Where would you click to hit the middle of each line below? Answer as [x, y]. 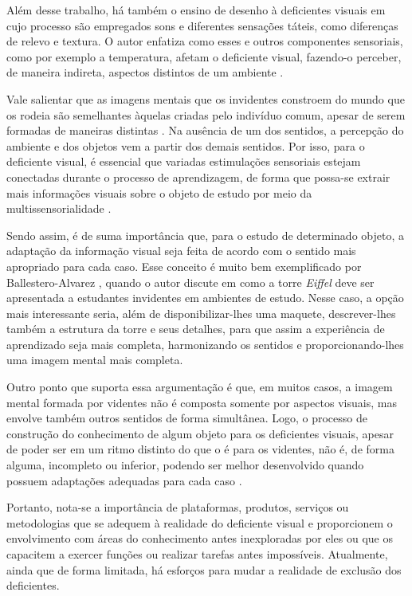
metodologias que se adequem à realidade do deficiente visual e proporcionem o [200, 522]
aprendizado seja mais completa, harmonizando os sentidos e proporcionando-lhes [205, 344]
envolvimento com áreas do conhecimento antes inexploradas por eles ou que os [200, 538]
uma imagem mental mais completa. [95, 360]
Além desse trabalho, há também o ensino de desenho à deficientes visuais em [196, 10]
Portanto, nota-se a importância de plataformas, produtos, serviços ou [178, 507]
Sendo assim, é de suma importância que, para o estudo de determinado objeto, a [205, 235]
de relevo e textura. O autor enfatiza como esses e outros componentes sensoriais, [205, 41]
